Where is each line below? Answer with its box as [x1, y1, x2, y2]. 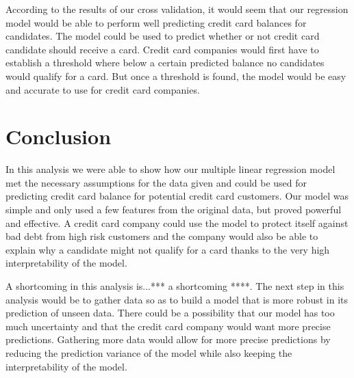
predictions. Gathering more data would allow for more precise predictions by [5, 332, 331, 347]
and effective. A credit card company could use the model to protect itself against [5, 215, 349, 230]
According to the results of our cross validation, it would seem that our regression [5, 2, 349, 16]
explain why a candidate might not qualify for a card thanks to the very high [5, 242, 330, 256]
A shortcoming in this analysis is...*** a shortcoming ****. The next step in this [5, 279, 344, 293]
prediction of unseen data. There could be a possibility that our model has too [5, 306, 335, 320]
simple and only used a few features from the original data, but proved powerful [5, 202, 342, 217]
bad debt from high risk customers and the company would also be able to [5, 229, 318, 243]
